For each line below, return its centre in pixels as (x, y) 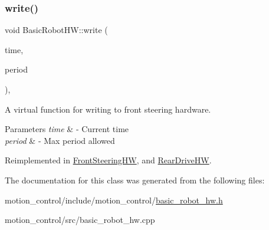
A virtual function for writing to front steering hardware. (108, 109)
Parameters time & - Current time (67, 129)
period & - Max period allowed (60, 140)
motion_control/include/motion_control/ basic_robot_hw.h (114, 200)
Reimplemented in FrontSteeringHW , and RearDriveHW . (108, 160)
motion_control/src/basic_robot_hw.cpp (80, 220)
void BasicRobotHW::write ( (56, 30)
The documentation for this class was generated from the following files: (135, 180)
